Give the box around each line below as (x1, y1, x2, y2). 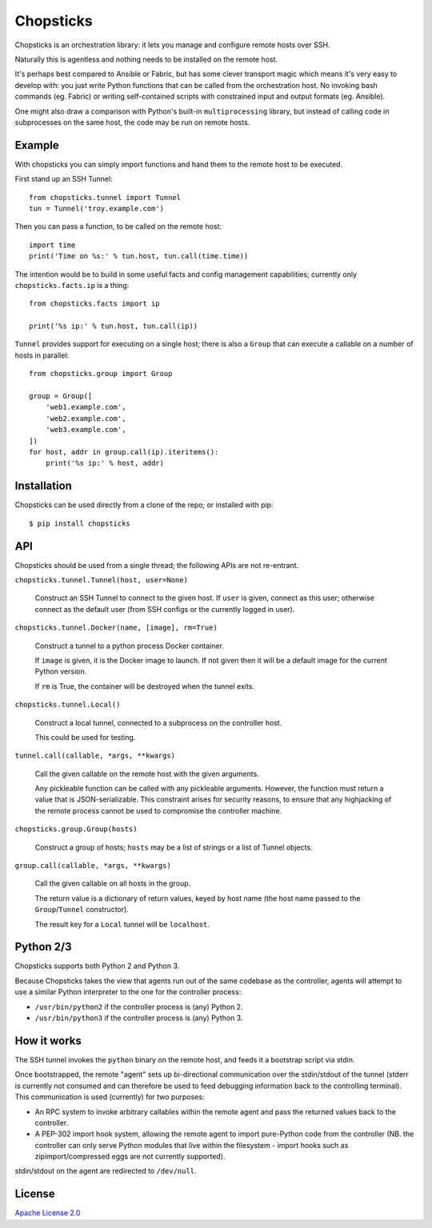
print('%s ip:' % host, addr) (45, 458, 164, 468)
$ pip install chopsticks (29, 518, 131, 528)
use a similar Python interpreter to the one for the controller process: (14, 987, 242, 997)
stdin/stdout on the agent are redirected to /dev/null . (14, 1166, 197, 1176)
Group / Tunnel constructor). (34, 905, 130, 914)
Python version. (34, 666, 87, 676)
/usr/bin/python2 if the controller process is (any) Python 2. (34, 1002, 243, 1011)
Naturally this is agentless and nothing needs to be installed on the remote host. (14, 54, 278, 64)
